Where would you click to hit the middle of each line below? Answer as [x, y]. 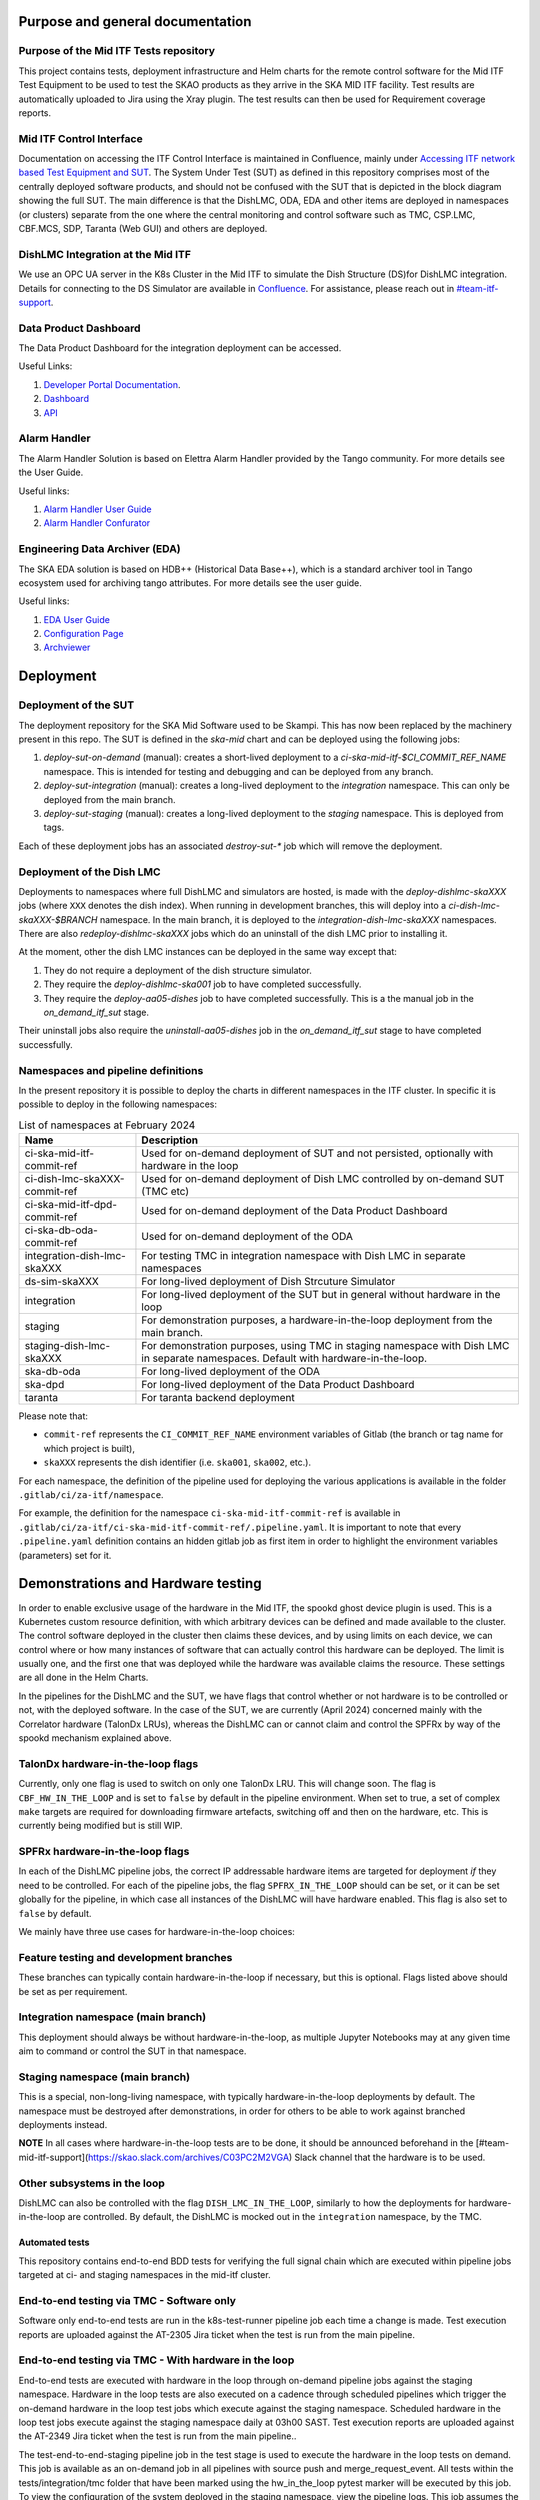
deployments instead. [63, 2125]
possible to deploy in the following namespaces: [117, 1104]
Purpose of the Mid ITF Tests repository [116, 51]
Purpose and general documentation [135, 21]
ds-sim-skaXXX [61, 1282]
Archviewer [67, 647]
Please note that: [53, 1416]
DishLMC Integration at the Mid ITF [105, 254]
